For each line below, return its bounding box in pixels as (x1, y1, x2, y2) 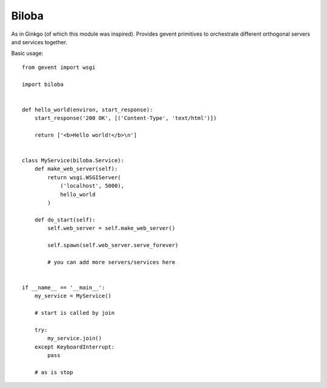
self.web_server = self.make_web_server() (47, 225, 176, 232)
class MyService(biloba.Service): (22, 157, 124, 164)
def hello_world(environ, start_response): (22, 106, 153, 113)
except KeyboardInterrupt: (34, 343, 115, 350)
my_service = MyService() (34, 292, 112, 300)
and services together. (11, 38, 68, 45)
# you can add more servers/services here (47, 258, 176, 266)
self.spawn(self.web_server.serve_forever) (47, 242, 179, 248)
